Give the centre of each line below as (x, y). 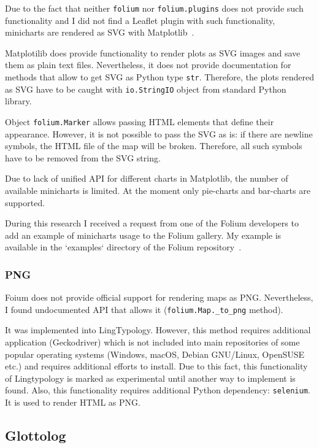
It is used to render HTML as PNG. (73, 402)
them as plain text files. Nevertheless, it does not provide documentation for (148, 65)
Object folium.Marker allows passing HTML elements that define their (140, 121)
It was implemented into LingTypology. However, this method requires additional (158, 330)
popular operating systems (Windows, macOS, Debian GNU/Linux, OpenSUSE (155, 354)
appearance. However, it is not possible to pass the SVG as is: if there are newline (159, 133)
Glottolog (36, 435)
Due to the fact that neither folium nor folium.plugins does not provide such (154, 8)
